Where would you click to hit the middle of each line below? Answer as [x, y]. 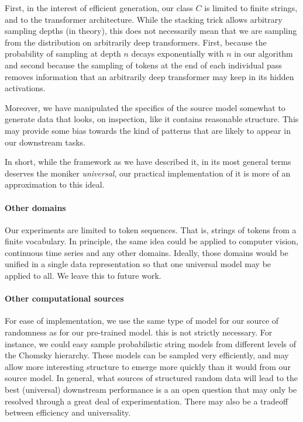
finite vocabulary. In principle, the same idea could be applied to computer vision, [151, 241]
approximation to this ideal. [55, 184]
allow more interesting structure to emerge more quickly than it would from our [148, 366]
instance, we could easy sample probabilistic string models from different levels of [151, 343]
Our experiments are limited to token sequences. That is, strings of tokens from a [151, 229]
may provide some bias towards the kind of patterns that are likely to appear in [148, 130]
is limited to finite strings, [251, 8]
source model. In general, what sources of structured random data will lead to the [151, 378]
